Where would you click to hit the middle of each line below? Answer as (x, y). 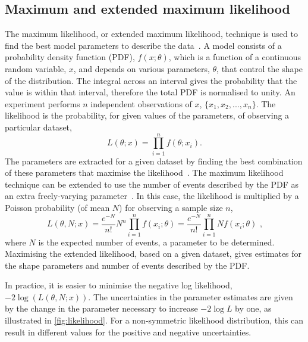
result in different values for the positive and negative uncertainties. (128, 332)
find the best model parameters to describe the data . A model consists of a (143, 45)
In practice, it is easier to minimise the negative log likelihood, (119, 285)
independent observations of (141, 103)
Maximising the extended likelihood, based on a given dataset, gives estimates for (153, 254)
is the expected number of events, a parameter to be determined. (156, 242)
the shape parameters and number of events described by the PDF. (127, 265)
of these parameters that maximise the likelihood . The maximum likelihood (144, 172)
